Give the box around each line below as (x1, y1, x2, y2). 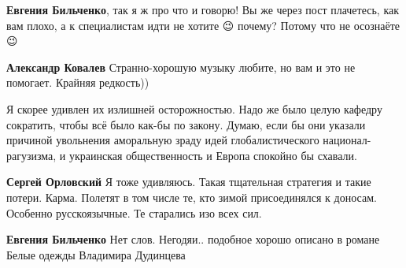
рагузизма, (6, 147, 57, 163)
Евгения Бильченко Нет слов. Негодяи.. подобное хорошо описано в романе (6, 231, 380, 248)
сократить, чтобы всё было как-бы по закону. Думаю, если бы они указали (6, 116, 366, 132)
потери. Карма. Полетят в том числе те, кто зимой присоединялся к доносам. (6, 188, 377, 205)
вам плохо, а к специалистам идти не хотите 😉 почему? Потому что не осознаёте (6, 17, 400, 33)
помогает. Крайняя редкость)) (6, 74, 149, 91)
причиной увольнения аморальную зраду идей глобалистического (6, 132, 319, 148)
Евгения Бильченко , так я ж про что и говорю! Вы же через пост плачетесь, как (6, 2, 400, 17)
